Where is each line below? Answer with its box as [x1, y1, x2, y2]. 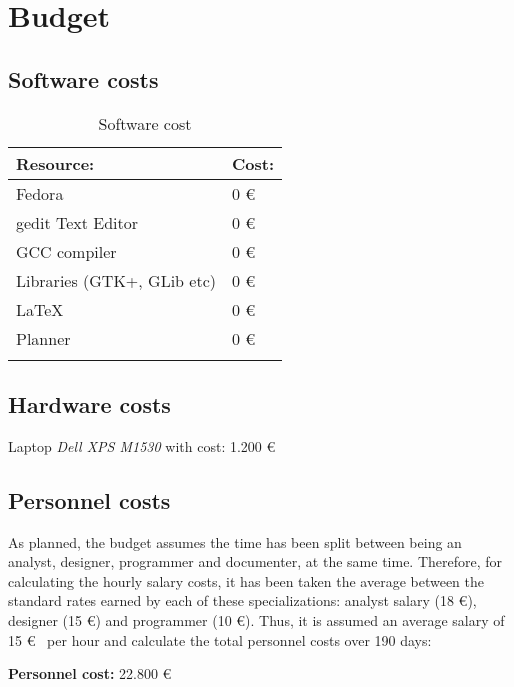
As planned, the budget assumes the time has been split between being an [8, 531, 462, 552]
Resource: [16, 151, 95, 175]
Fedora [16, 181, 64, 205]
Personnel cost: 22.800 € [8, 663, 172, 684]
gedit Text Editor [16, 210, 139, 234]
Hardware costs [8, 388, 171, 419]
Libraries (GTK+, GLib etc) [16, 268, 216, 292]
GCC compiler [16, 239, 117, 263]
